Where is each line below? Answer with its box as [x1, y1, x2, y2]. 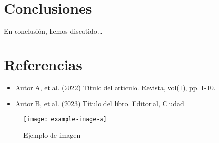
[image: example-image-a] [23, 116, 107, 123]
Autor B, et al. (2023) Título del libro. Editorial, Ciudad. [15, 99, 186, 109]
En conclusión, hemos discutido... [4, 26, 103, 36]
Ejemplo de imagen [23, 129, 81, 140]
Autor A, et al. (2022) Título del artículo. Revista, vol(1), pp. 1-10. [15, 82, 216, 92]
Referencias [4, 54, 83, 74]
